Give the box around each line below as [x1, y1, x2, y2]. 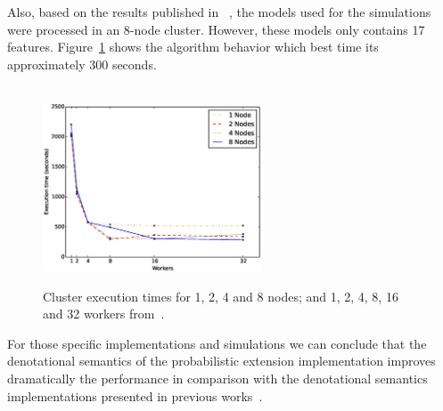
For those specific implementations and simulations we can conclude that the [7, 334, 427, 352]
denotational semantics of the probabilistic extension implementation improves [7, 351, 436, 370]
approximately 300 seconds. [7, 54, 157, 73]
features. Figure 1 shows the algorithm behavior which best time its [7, 37, 379, 56]
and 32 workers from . [43, 304, 165, 323]
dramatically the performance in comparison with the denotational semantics [7, 368, 428, 387]
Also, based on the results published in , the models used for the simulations [7, 3, 431, 20]
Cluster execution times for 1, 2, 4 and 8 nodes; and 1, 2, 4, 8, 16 [43, 286, 398, 305]
